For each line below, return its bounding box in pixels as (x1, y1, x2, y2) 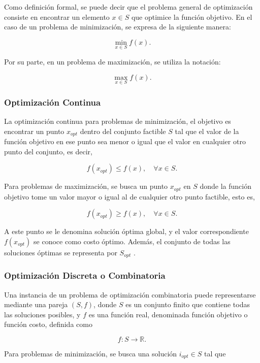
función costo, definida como (4, 319, 92, 329)
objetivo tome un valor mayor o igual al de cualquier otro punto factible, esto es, (4, 191, 255, 202)
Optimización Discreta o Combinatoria (4, 269, 166, 282)
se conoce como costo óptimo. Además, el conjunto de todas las (34, 236, 231, 246)
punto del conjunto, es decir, (4, 146, 92, 156)
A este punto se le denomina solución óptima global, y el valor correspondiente (4, 226, 249, 237)
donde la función (200, 181, 251, 191)
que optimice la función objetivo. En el (131, 11, 252, 22)
